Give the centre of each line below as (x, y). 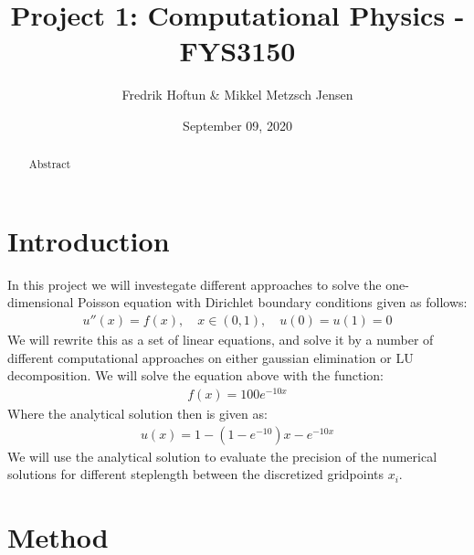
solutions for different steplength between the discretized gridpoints (195, 474)
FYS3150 (237, 51)
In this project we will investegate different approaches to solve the (195, 284)
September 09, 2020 (237, 125)
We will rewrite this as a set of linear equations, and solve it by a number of (221, 340)
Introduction (89, 240)
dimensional (41, 302)
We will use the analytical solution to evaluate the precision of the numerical (222, 456)
